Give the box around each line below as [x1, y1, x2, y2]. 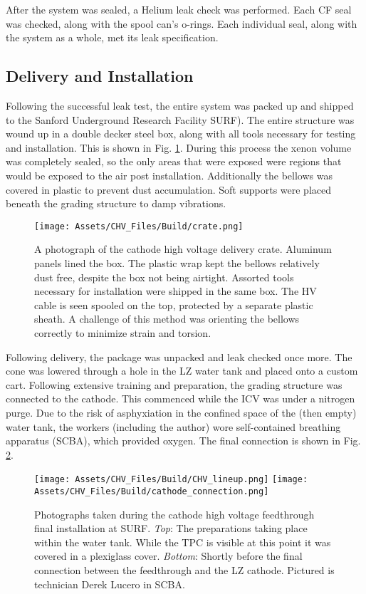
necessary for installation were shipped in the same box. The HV [34, 283, 317, 298]
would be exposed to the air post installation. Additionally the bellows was [6, 167, 333, 182]
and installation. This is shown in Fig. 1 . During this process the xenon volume [6, 140, 352, 155]
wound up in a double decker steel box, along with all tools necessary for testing [6, 126, 356, 141]
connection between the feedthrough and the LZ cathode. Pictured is [34, 562, 335, 577]
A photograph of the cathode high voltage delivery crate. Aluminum [34, 241, 332, 256]
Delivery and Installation [6, 65, 194, 87]
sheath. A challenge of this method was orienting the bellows [34, 311, 300, 326]
